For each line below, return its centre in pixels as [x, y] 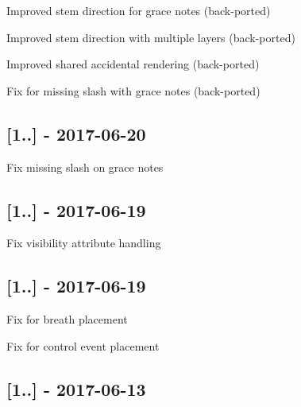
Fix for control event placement [83, 345]
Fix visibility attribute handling [84, 243]
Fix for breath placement [67, 319]
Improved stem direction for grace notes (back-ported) [139, 10]
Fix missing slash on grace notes [85, 167]
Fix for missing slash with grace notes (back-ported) [133, 90]
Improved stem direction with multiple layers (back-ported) [151, 37]
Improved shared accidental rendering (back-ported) [133, 64]
